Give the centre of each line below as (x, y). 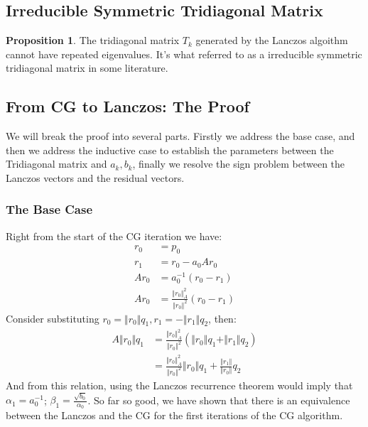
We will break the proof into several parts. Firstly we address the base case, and (180, 136)
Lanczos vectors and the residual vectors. (95, 177)
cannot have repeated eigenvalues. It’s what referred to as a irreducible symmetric (184, 54)
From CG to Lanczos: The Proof (128, 106)
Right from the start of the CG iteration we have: (114, 236)
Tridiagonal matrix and (56, 164)
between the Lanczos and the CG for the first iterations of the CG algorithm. (174, 415)
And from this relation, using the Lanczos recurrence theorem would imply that (179, 385)
